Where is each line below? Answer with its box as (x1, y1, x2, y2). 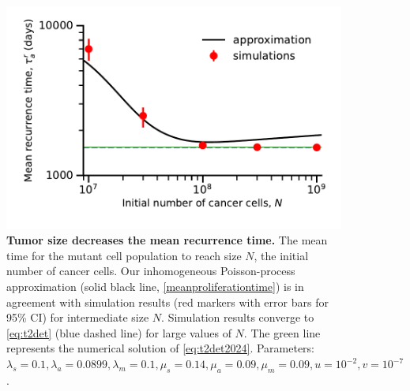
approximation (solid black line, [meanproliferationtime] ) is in (6, 278, 304, 295)
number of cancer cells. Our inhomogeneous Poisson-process (6, 263, 295, 279)
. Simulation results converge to (161, 309, 314, 326)
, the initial (254, 247, 309, 263)
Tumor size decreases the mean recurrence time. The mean (6, 232, 328, 248)
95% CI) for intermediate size (6, 309, 149, 326)
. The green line (243, 324, 321, 341)
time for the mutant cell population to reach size (6, 247, 242, 263)
